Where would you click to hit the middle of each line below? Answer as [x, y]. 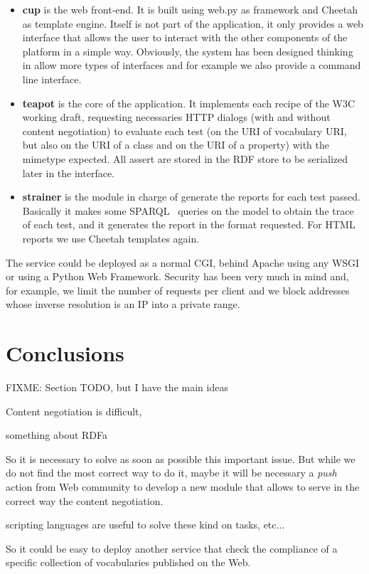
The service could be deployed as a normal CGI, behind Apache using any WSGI [183, 262]
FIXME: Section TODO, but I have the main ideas [117, 387]
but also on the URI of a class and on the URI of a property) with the [176, 145]
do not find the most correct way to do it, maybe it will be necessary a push [171, 473]
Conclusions [65, 353]
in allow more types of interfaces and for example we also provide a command [192, 65]
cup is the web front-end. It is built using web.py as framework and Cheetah [190, 9]
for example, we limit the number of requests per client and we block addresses [178, 290]
